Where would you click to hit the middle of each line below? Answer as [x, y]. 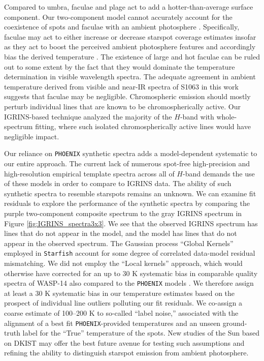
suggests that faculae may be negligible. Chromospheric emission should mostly [127, 96]
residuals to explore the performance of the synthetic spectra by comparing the [127, 203]
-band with [197, 116]
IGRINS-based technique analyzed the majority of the [88, 116]
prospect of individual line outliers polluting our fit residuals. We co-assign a [123, 303]
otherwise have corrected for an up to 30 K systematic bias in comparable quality [131, 273]
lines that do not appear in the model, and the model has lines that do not [121, 233]
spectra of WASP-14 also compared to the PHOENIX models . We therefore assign [129, 283]
